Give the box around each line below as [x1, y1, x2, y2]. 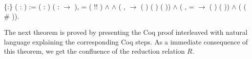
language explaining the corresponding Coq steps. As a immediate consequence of [4, 36, 248, 46]
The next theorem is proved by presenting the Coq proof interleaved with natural [4, 27, 248, 37]
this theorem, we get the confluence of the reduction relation [4, 46, 185, 56]
